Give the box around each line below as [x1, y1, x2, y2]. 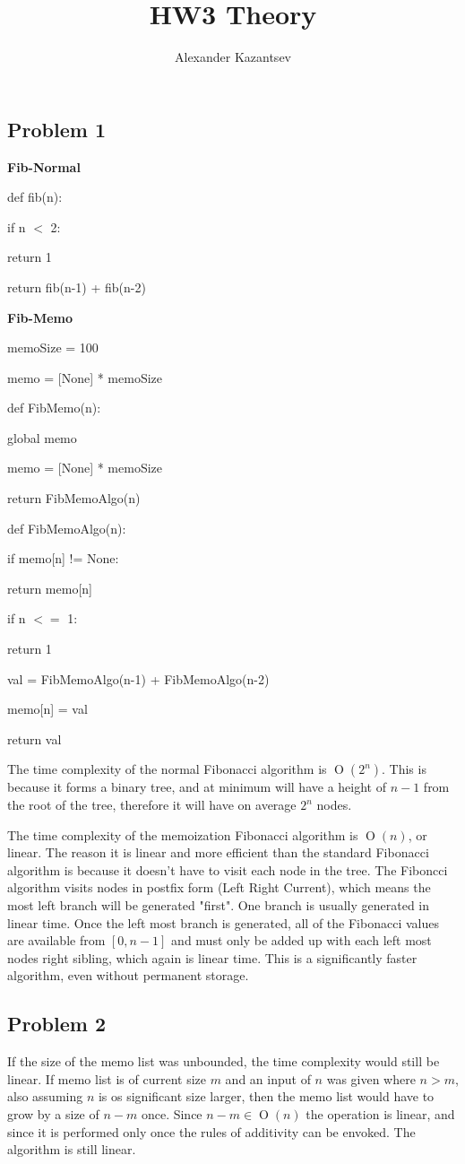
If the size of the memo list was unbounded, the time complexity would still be [7, 1052, 440, 1071]
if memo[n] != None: [7, 549, 119, 568]
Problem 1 [7, 115, 106, 143]
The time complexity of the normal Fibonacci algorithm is [7, 760, 327, 778]
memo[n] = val [7, 699, 88, 718]
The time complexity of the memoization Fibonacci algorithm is [7, 825, 358, 844]
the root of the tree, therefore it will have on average [7, 795, 297, 813]
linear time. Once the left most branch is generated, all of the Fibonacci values [7, 913, 439, 932]
